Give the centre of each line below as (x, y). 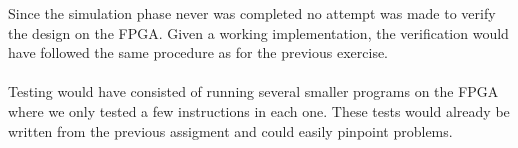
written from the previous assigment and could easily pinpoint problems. (230, 130)
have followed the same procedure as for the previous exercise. (198, 52)
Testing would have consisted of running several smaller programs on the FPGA (253, 91)
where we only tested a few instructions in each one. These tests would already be (259, 110)
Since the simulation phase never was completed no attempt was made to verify (252, 13)
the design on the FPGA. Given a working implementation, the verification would (258, 32)
